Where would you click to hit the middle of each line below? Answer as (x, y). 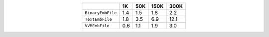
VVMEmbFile (97, 25)
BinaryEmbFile (101, 13)
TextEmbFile (98, 19)
